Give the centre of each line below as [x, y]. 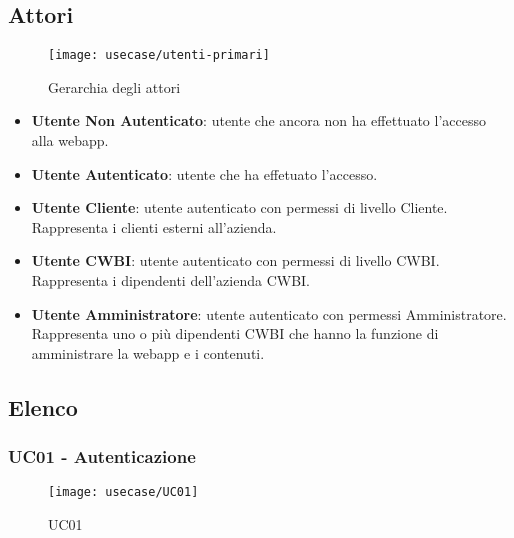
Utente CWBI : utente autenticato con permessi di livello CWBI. [235, 260]
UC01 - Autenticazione [102, 456]
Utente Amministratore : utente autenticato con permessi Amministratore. [269, 313]
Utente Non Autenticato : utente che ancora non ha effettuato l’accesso [258, 120]
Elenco [43, 406]
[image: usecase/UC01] [123, 492]
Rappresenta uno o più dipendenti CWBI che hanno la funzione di [235, 333]
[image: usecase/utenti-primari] [159, 55]
